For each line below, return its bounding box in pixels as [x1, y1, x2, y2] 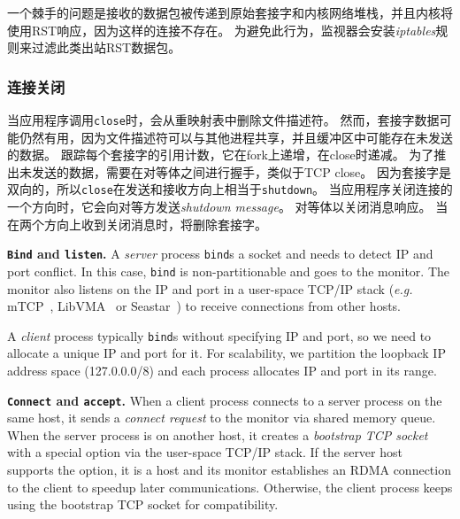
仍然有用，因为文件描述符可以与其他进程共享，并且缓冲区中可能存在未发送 [19, 128, 453, 146]
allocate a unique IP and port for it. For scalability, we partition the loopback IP [7, 344, 446, 362]
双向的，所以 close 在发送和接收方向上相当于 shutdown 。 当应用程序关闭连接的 [7, 180, 453, 198]
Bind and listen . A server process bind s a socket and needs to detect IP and [7, 244, 433, 263]
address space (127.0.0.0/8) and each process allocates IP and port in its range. [7, 361, 437, 380]
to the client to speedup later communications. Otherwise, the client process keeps [7, 477, 453, 496]
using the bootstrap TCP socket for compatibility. [7, 495, 279, 514]
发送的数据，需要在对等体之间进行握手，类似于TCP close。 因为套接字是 [31, 162, 451, 181]
